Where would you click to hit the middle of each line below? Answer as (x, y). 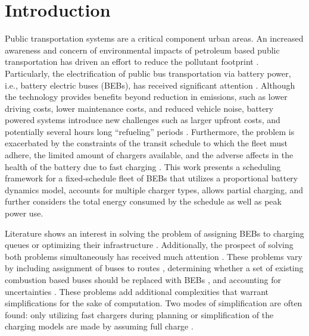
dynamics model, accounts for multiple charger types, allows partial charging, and (154, 189)
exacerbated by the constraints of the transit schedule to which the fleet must (146, 143)
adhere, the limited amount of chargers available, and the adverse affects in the (149, 155)
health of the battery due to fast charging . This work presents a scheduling (143, 166)
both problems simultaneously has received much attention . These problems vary (154, 256)
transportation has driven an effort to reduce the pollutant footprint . (132, 62)
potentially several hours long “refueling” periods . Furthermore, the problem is (150, 131)
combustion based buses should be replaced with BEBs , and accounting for (143, 280)
